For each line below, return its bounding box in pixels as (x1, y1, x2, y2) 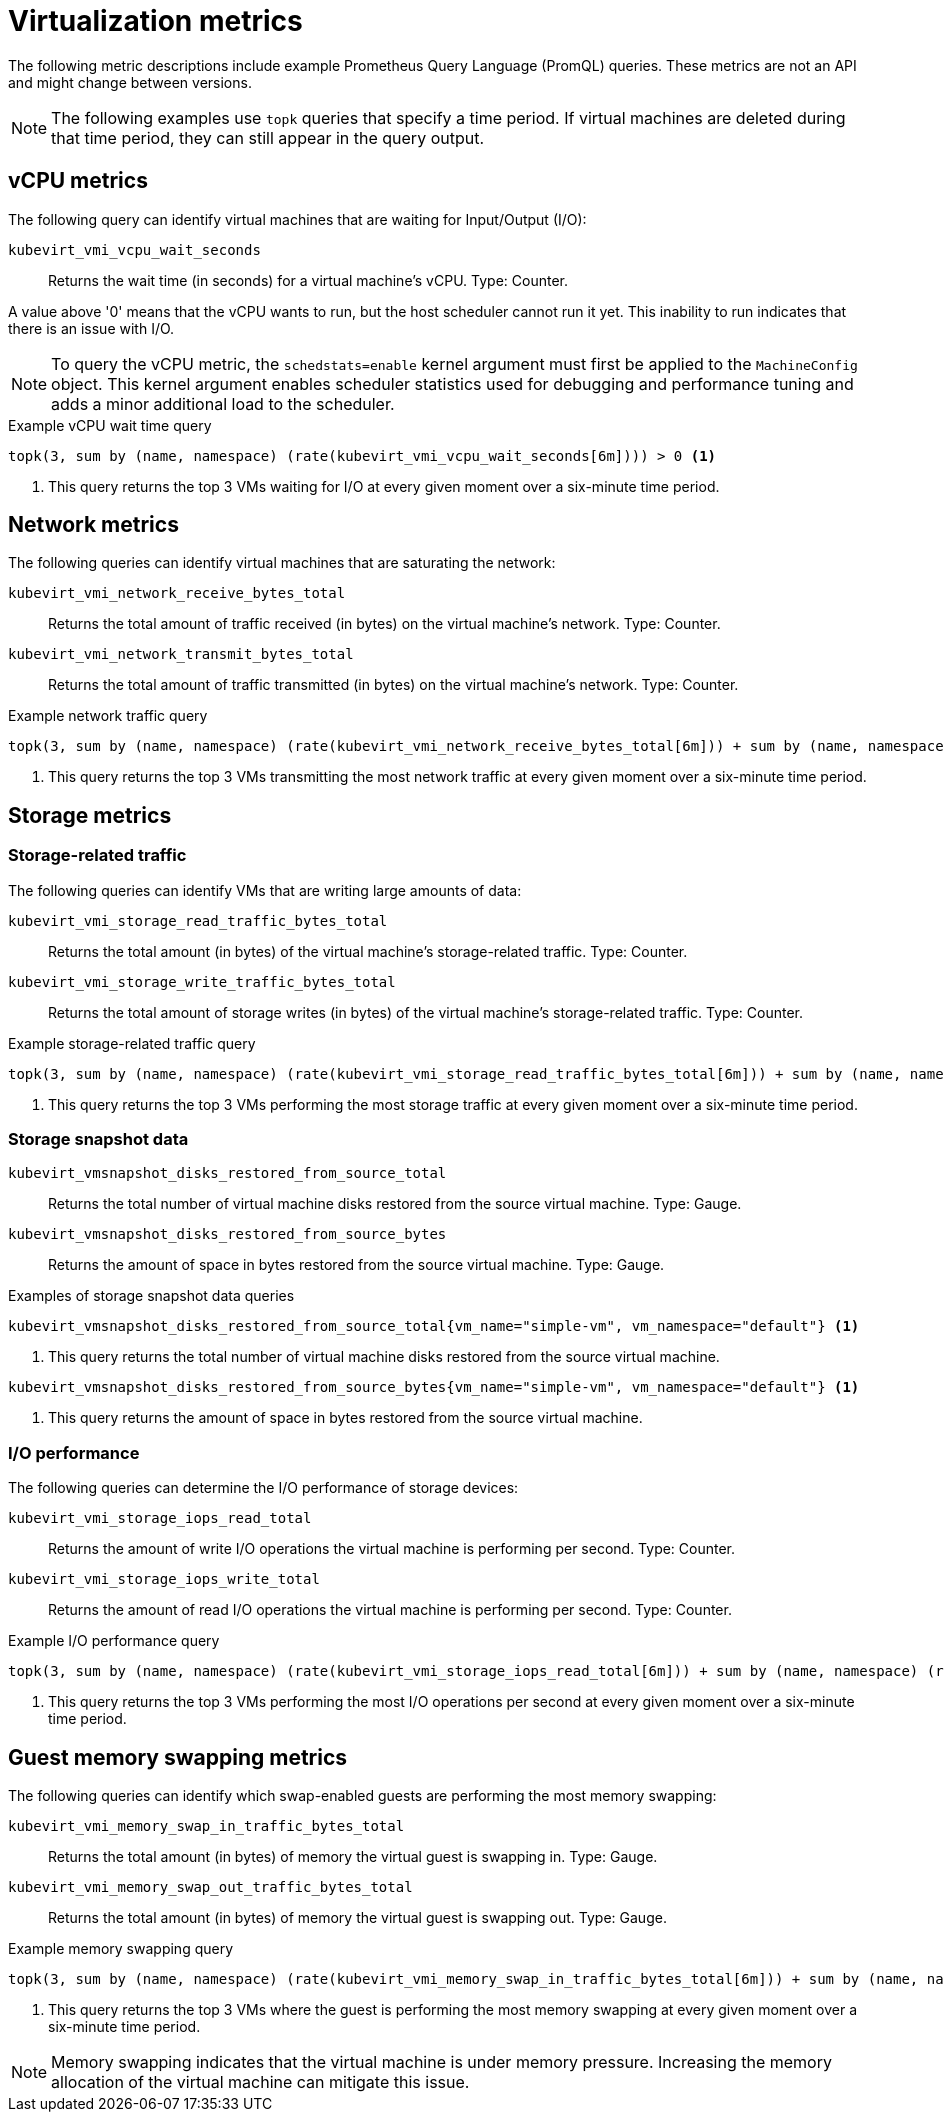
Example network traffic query (8, 707, 208, 725)
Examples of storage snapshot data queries (8, 1287, 295, 1305)
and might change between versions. (8, 73, 252, 91)
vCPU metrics (8, 168, 148, 194)
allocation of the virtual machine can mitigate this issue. (51, 2072, 470, 2092)
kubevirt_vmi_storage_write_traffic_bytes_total (8, 973, 396, 990)
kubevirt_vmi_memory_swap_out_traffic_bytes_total (8, 1879, 413, 1895)
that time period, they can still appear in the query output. (51, 127, 485, 148)
